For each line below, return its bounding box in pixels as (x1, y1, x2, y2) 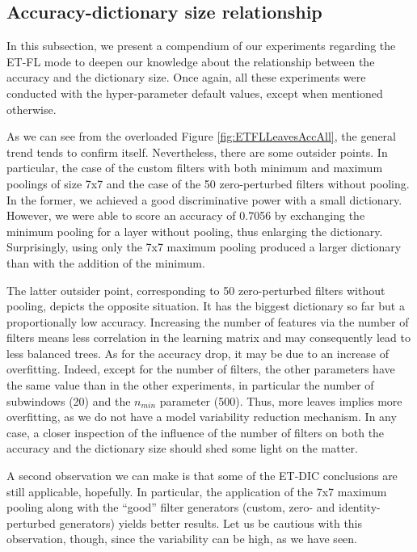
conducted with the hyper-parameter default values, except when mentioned (6, 84, 383, 101)
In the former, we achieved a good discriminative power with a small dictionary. (6, 191, 402, 208)
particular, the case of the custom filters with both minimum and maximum (6, 159, 383, 176)
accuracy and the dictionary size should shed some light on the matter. (6, 440, 358, 457)
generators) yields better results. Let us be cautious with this (59, 514, 363, 531)
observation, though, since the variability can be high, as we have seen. (6, 530, 357, 547)
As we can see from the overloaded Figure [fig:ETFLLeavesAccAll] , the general (6, 128, 396, 145)
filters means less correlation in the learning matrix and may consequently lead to (6, 329, 411, 346)
